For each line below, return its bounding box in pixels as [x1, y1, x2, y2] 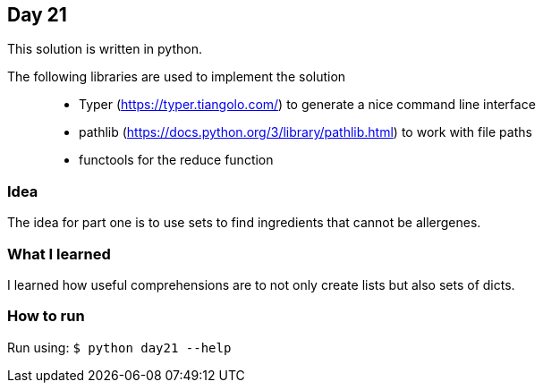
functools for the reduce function [79, 152, 274, 168]
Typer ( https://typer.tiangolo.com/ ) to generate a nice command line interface [79, 97, 536, 113]
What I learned [7, 244, 111, 263]
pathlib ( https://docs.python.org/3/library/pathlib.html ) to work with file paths [79, 124, 532, 140]
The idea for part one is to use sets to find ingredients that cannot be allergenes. [7, 215, 481, 231]
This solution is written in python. [7, 41, 202, 57]
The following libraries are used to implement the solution [7, 69, 346, 85]
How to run [7, 307, 85, 326]
